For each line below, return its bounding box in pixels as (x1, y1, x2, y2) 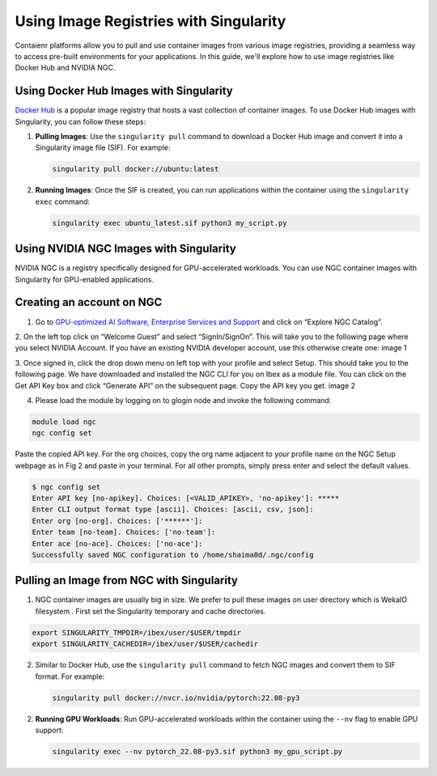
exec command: (35, 197, 91, 206)
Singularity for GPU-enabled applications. (15, 274, 154, 284)
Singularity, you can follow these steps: (15, 117, 146, 126)
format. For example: (35, 672, 105, 681)
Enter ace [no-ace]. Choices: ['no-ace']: (32, 539, 203, 548)
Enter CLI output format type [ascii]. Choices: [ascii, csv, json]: (32, 505, 314, 514)
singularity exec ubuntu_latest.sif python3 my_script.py (52, 218, 287, 227)
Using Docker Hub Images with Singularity (15, 84, 234, 98)
